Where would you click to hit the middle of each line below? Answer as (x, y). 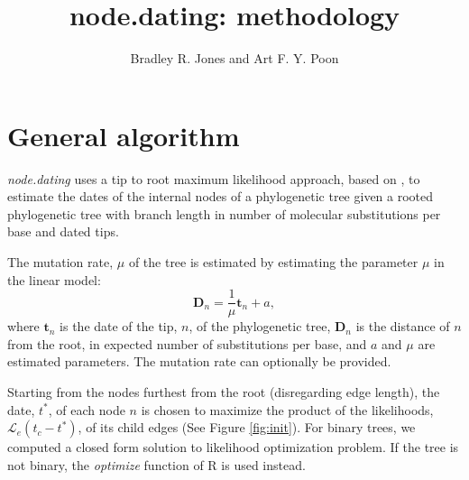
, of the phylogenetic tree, (260, 326)
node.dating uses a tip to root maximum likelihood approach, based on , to (214, 178)
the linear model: (54, 279)
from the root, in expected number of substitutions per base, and (187, 343)
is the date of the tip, (119, 326)
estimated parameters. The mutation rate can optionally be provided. (199, 361)
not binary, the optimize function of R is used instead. (156, 464)
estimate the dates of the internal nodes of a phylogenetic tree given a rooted (221, 196)
